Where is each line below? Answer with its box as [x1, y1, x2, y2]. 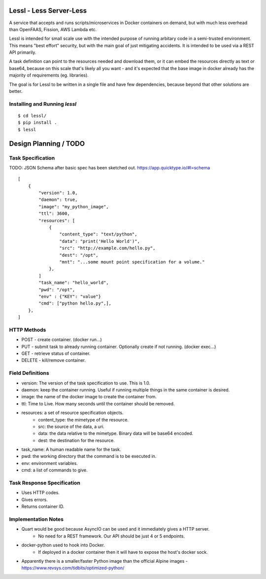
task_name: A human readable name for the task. [21, 447, 121, 453]
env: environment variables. [21, 460, 78, 466]
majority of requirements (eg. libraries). [9, 72, 89, 78]
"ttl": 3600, [38, 211, 70, 217]
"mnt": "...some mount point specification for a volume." [59, 259, 205, 265]
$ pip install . [18, 120, 57, 125]
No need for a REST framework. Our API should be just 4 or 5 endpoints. [38, 533, 185, 539]
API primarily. [9, 49, 36, 55]
